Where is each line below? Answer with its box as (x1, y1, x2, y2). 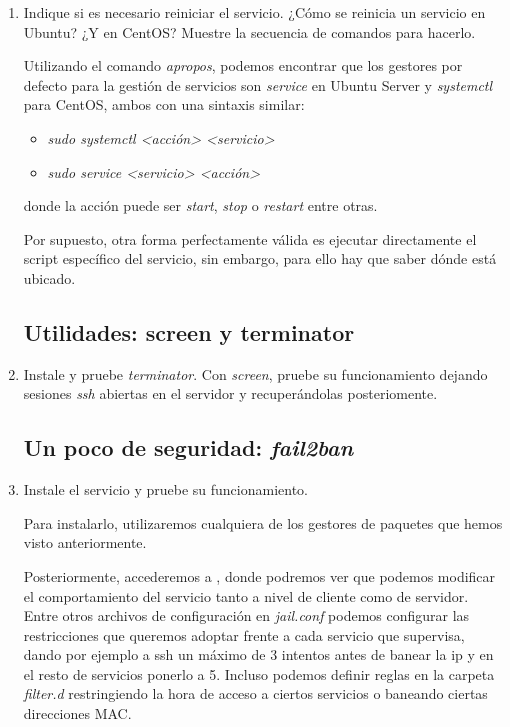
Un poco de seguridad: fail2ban (23, 432, 354, 463)
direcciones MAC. (23, 703, 132, 724)
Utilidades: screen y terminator (23, 316, 355, 347)
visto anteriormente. (23, 532, 147, 553)
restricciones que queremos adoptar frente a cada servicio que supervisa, (23, 624, 465, 645)
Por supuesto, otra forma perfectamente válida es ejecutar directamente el (23, 228, 477, 249)
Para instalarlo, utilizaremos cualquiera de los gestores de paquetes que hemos (23, 512, 503, 533)
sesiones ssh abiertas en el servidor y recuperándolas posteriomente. (23, 383, 438, 404)
